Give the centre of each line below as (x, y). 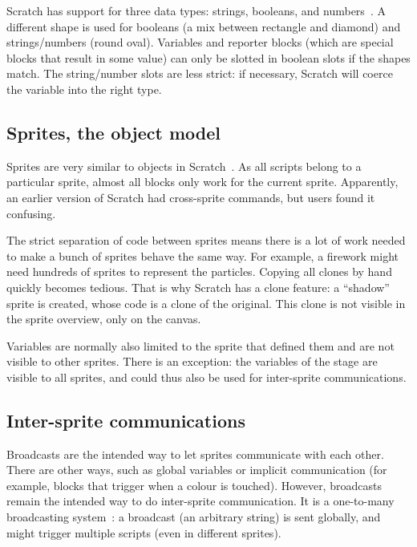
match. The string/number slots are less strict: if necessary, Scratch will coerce (200, 73)
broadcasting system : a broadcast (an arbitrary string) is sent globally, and (194, 517)
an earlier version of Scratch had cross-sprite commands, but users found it (191, 197)
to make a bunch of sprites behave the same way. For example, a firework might (202, 255)
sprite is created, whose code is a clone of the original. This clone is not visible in (206, 303)
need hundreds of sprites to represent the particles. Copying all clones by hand (199, 271)
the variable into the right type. (84, 89)
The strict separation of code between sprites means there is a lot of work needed (206, 240)
